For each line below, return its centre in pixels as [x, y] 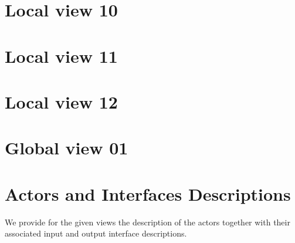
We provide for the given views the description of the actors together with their [147, 222]
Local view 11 [61, 55]
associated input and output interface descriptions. [96, 233]
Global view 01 [67, 148]
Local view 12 [61, 101]
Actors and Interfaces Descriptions [148, 193]
